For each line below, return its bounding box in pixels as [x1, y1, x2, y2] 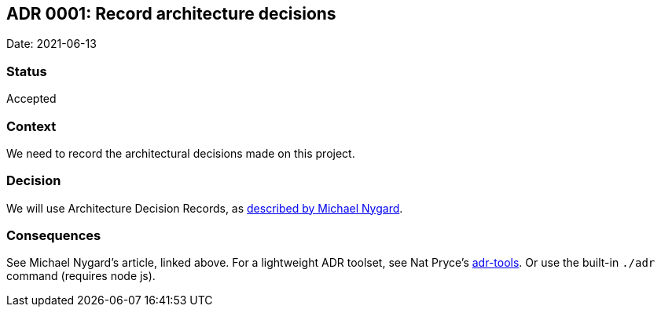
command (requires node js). [6, 269, 156, 283]
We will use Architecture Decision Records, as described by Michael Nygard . [6, 201, 403, 215]
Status [6, 63, 47, 79]
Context [6, 118, 57, 134]
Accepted [6, 92, 57, 106]
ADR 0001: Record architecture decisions [6, 4, 336, 24]
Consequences [6, 227, 101, 244]
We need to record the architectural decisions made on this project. [6, 146, 355, 160]
